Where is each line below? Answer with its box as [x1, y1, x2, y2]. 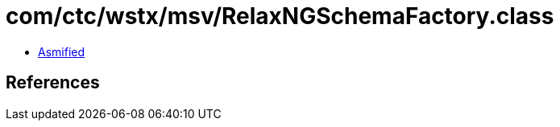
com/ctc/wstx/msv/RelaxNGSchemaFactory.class [6, 2, 554, 30]
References [6, 72, 100, 93]
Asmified [38, 44, 85, 59]
